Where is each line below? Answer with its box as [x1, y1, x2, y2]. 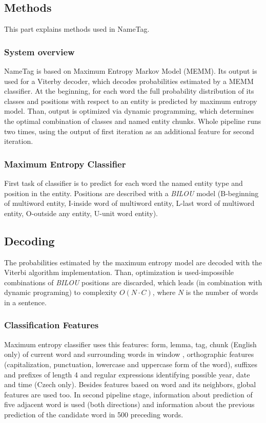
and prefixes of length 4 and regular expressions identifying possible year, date [4, 369, 250, 379]
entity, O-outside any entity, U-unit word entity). [4, 207, 158, 218]
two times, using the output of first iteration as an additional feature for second [4, 125, 254, 136]
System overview [4, 45, 75, 58]
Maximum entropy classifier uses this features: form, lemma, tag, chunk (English [4, 339, 257, 349]
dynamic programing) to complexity [4, 287, 117, 298]
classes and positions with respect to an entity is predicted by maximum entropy [4, 95, 257, 106]
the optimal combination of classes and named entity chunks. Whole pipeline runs [4, 115, 261, 126]
